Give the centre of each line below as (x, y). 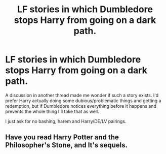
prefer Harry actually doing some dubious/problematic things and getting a (83, 101)
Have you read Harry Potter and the (62, 137)
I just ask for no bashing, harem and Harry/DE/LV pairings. (66, 121)
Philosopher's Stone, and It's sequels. (67, 145)
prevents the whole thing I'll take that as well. (52, 111)
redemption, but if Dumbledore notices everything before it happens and (81, 106)
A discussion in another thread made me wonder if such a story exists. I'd (82, 95)
